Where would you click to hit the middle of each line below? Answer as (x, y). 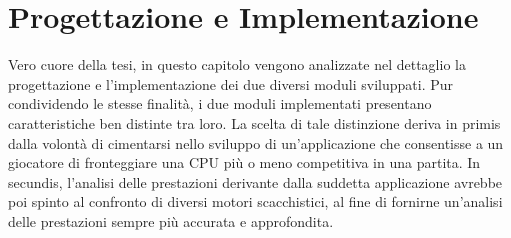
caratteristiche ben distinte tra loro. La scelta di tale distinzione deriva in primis (254, 122)
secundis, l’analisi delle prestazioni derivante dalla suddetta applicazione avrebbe (255, 181)
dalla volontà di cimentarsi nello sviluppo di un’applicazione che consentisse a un (256, 142)
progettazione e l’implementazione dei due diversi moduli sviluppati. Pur (231, 83)
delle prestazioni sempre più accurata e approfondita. (171, 220)
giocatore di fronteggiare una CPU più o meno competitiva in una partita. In (244, 162)
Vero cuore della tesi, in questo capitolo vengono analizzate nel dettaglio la (237, 64)
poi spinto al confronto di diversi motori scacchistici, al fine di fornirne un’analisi (255, 201)
